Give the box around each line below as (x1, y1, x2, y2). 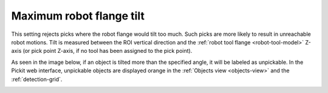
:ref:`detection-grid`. (11, 75, 63, 83)
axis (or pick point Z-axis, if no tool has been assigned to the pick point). (11, 47, 193, 55)
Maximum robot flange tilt (11, 9, 145, 22)
